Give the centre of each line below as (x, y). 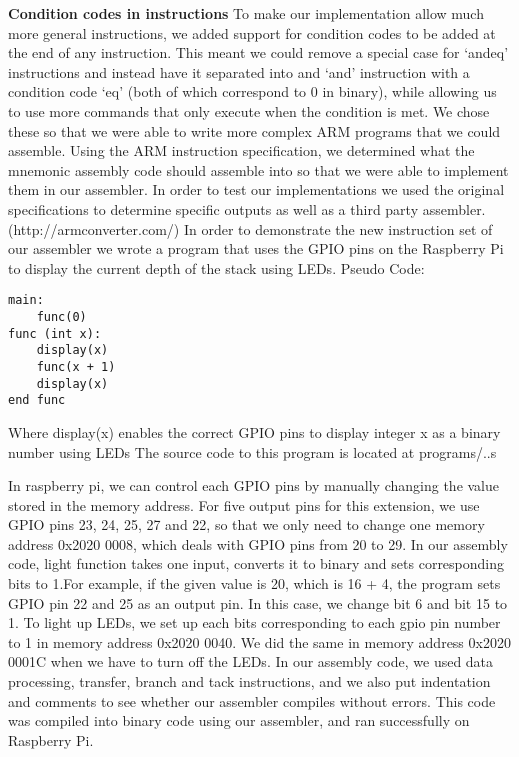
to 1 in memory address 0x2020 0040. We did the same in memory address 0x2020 (259, 641)
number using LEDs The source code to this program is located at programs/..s (252, 451)
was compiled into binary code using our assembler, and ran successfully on (239, 720)
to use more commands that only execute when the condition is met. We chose (249, 110)
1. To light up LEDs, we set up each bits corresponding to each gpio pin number (254, 622)
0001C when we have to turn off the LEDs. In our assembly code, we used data (251, 661)
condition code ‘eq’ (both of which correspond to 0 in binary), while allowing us (252, 91)
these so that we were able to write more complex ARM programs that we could (254, 130)
